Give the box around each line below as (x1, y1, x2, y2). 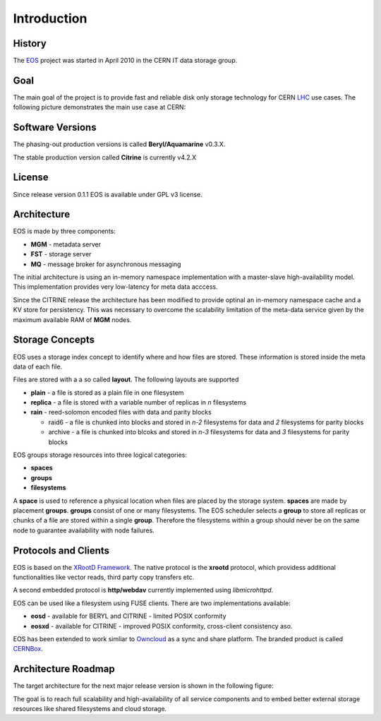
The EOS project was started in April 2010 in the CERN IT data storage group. (13, 56, 238, 65)
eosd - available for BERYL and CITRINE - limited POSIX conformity (30, 612, 226, 621)
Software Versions (13, 121, 97, 133)
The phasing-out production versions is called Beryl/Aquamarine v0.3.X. (13, 140, 226, 148)
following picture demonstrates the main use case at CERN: (13, 103, 186, 112)
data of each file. (13, 362, 63, 371)
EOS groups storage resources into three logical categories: (13, 451, 187, 459)
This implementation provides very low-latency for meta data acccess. (13, 282, 218, 291)
